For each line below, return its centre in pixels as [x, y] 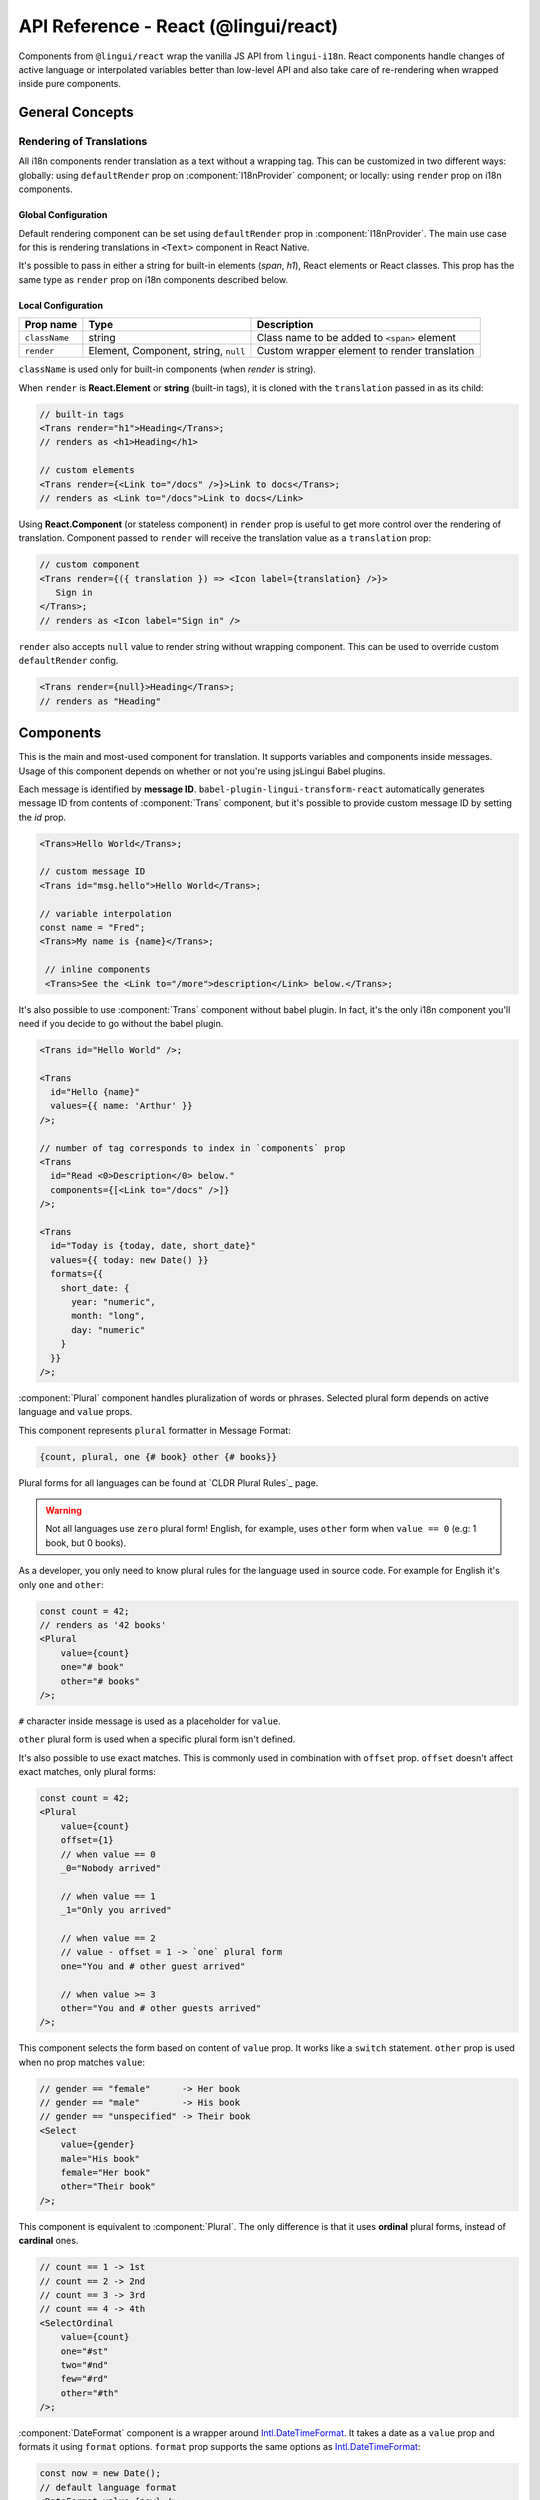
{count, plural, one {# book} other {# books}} [158, 1456]
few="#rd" [84, 2379]
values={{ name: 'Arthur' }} [122, 1106]
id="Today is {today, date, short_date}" [153, 1246]
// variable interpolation [105, 913]
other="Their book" [108, 2186]
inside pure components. [70, 84]
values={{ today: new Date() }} [129, 1259]
